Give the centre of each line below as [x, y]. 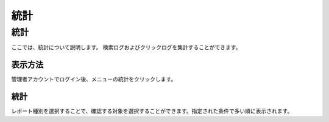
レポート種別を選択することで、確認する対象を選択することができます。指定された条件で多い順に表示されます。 [152, 111]
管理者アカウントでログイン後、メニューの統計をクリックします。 [94, 80]
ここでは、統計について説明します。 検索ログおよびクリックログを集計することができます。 [126, 47]
